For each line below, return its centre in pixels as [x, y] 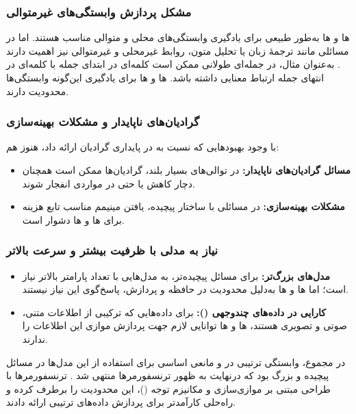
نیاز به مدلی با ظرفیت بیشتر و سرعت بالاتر [112, 250]
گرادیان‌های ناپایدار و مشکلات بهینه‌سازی [103, 121]
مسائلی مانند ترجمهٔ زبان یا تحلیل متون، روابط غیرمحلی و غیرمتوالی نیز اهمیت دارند [178, 50]
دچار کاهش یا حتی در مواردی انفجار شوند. [109, 183]
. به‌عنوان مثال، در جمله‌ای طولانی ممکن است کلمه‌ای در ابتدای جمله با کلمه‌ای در [173, 64]
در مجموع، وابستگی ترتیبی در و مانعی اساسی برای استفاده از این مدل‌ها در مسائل [176, 362]
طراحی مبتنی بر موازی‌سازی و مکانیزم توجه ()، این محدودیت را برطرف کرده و [169, 388]
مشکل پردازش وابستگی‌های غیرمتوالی [99, 11]
